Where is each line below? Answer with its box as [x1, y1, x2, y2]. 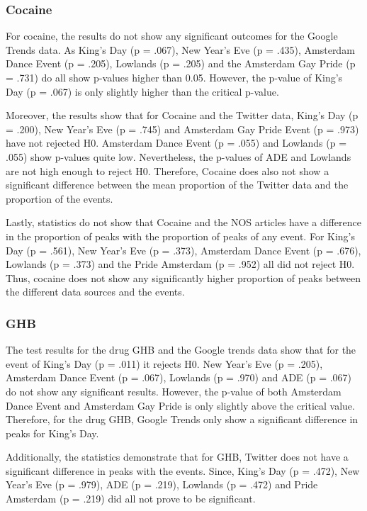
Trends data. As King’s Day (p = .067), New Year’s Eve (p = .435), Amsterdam [6, 42, 355, 57]
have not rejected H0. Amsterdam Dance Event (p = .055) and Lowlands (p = [6, 135, 347, 150]
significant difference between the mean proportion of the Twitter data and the [6, 177, 349, 192]
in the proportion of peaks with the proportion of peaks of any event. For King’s [6, 228, 356, 243]
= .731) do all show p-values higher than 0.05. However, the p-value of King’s [6, 70, 343, 84]
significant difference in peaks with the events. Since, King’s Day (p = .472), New [6, 463, 360, 478]
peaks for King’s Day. [6, 425, 99, 440]
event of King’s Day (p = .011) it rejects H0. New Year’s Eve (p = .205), [6, 356, 323, 371]
